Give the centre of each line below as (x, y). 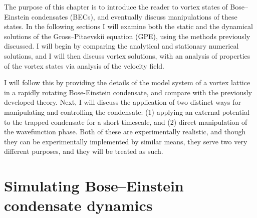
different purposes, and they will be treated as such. (84, 151)
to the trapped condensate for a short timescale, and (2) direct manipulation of (126, 122)
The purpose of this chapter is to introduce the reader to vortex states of (116, 7)
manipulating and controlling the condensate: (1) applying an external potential (127, 112)
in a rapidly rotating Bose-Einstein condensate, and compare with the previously (128, 92)
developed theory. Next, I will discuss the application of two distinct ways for (122, 102)
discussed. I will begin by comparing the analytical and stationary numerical (121, 46)
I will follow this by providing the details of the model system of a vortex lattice (127, 82)
